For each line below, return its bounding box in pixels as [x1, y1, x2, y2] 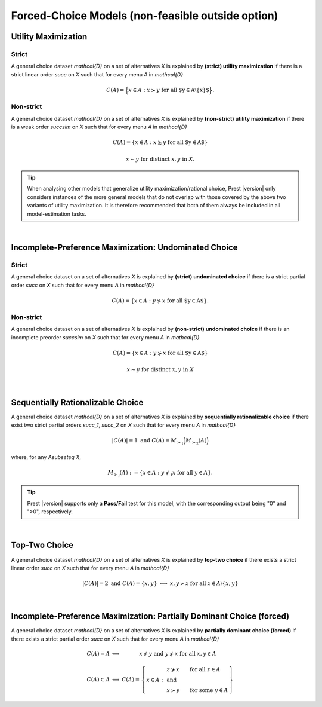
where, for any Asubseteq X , [11, 454, 82, 461]
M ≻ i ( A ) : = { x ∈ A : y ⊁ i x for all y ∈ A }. [107, 469, 213, 478]
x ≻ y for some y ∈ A [166, 687, 228, 693]
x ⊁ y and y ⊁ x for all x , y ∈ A [139, 650, 217, 657]
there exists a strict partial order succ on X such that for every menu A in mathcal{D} [11, 635, 219, 642]
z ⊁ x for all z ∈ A [166, 666, 221, 672]
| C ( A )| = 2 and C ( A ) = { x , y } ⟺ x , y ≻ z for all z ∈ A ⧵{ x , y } [82, 580, 239, 587]
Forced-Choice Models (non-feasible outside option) [11, 9, 278, 22]
